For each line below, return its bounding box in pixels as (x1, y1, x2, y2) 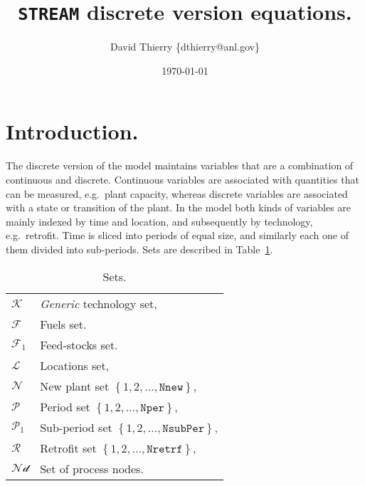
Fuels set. (40, 315, 87, 332)
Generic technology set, (40, 295, 157, 312)
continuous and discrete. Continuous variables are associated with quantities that (6, 171, 359, 186)
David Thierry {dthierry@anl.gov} (110, 39, 260, 54)
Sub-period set (40, 418, 112, 435)
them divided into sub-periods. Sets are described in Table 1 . (6, 241, 273, 256)
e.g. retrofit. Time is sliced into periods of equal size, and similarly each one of (6, 228, 349, 243)
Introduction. (6, 117, 139, 146)
